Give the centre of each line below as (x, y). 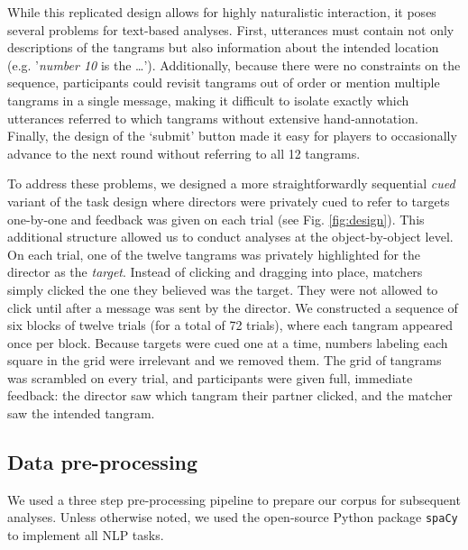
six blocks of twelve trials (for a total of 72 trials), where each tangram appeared (230, 325)
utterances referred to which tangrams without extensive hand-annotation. (213, 118)
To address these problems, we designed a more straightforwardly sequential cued (231, 183)
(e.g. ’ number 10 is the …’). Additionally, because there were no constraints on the (234, 64)
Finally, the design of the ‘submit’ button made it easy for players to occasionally (232, 136)
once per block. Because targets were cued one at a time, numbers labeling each (228, 342)
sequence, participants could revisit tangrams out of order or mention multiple (224, 82)
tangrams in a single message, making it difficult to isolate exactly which (208, 100)
